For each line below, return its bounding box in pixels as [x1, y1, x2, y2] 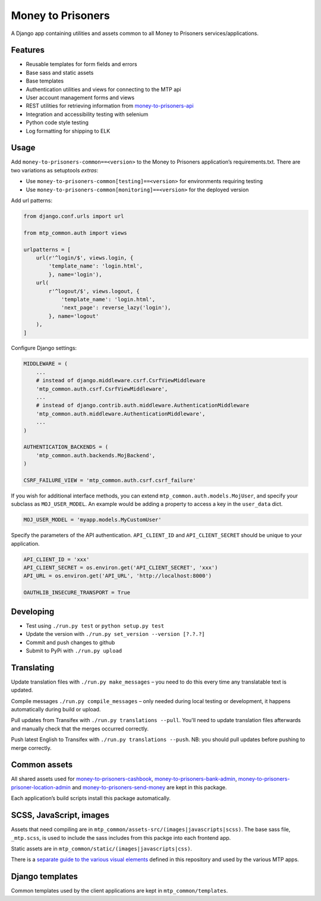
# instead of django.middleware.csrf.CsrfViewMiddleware [36, 377, 206, 384]
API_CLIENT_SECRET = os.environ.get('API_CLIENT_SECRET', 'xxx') [23, 565, 218, 571]
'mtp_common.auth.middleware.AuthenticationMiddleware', [36, 410, 206, 417]
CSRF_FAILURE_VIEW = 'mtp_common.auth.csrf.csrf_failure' [23, 477, 196, 484]
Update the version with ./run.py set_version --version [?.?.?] [26, 631, 205, 638]
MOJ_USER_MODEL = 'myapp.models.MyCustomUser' [23, 516, 162, 523]
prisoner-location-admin [11, 783, 71, 790]
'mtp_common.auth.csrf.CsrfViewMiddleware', [36, 385, 168, 392]
